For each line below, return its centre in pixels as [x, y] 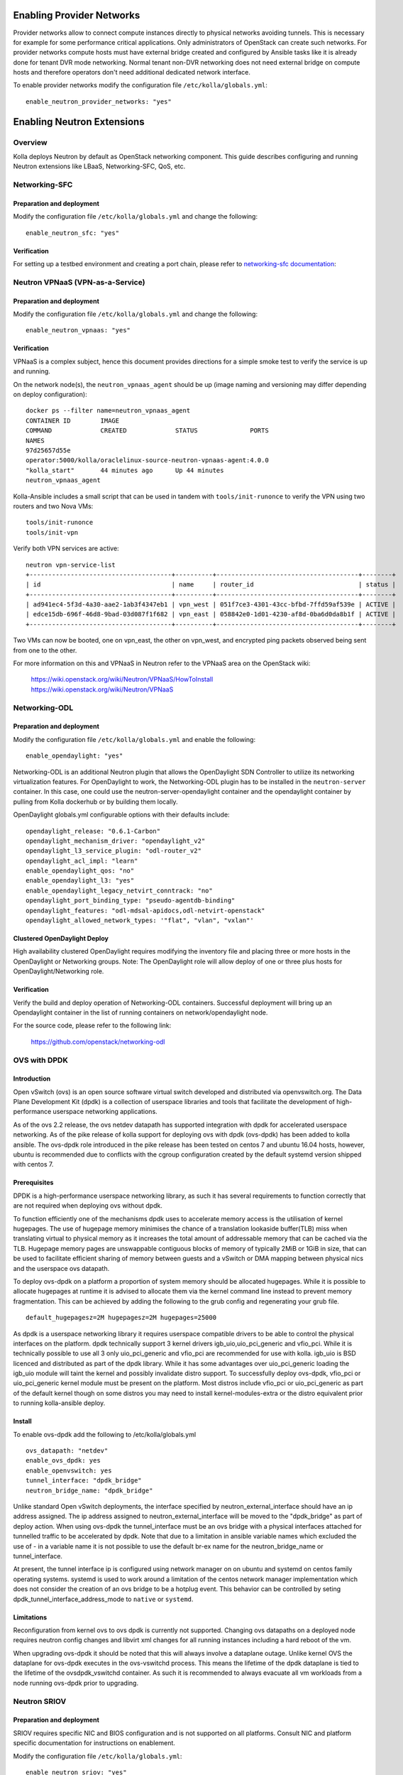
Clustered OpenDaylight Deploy [61, 939]
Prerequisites [33, 1183]
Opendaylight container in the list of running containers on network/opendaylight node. [140, 1012]
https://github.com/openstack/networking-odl [98, 1042]
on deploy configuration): [50, 395]
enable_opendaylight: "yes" [74, 756]
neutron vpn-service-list [71, 565]
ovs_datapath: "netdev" [67, 1451]
